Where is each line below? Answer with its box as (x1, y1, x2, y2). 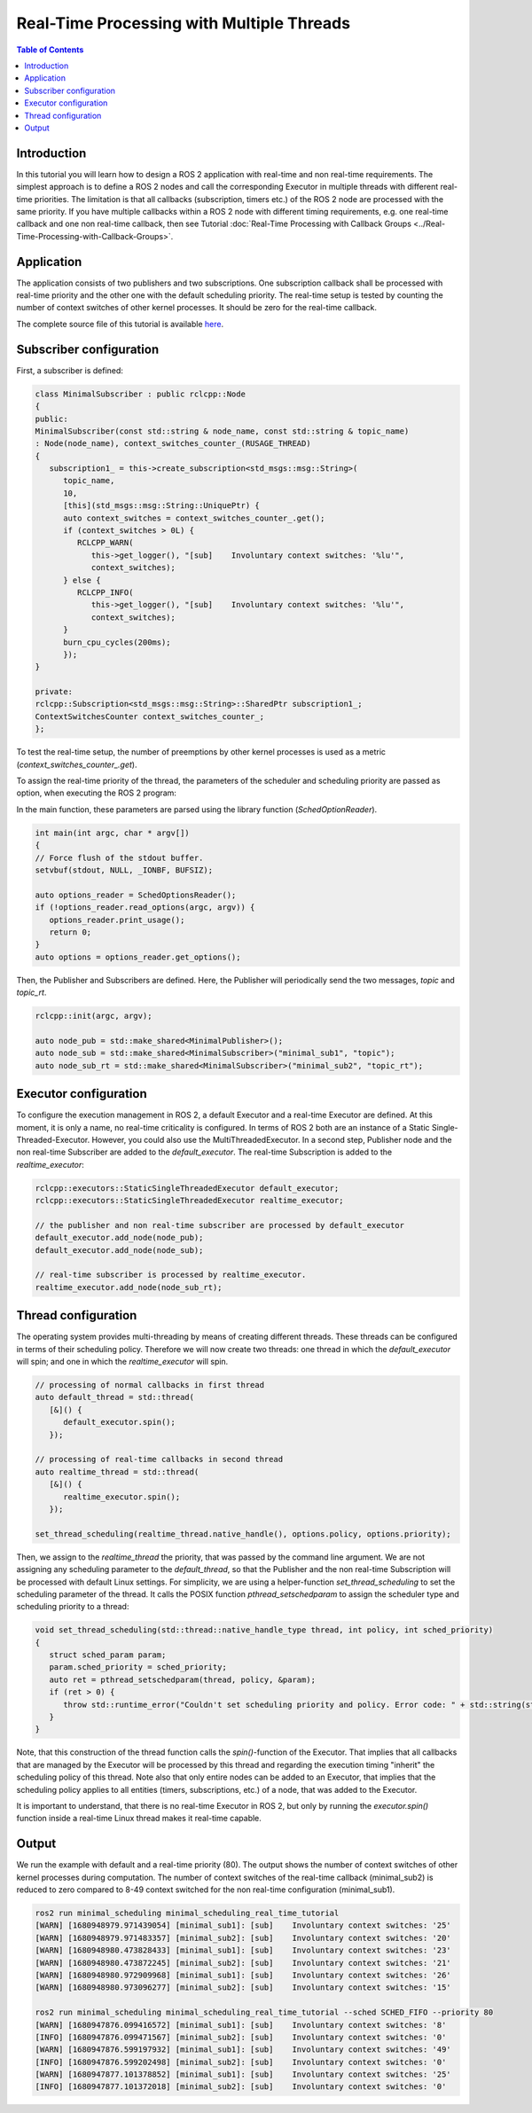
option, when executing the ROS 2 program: (16, 787, 177, 798)
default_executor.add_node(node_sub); (35, 1245, 204, 1255)
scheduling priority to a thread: (16, 1601, 129, 1612)
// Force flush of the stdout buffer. (35, 852, 204, 863)
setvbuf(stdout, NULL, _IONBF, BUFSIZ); (35, 865, 213, 875)
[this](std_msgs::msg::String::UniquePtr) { (63, 501, 261, 511)
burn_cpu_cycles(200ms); (63, 637, 172, 647)
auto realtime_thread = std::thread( (35, 1467, 199, 1476)
